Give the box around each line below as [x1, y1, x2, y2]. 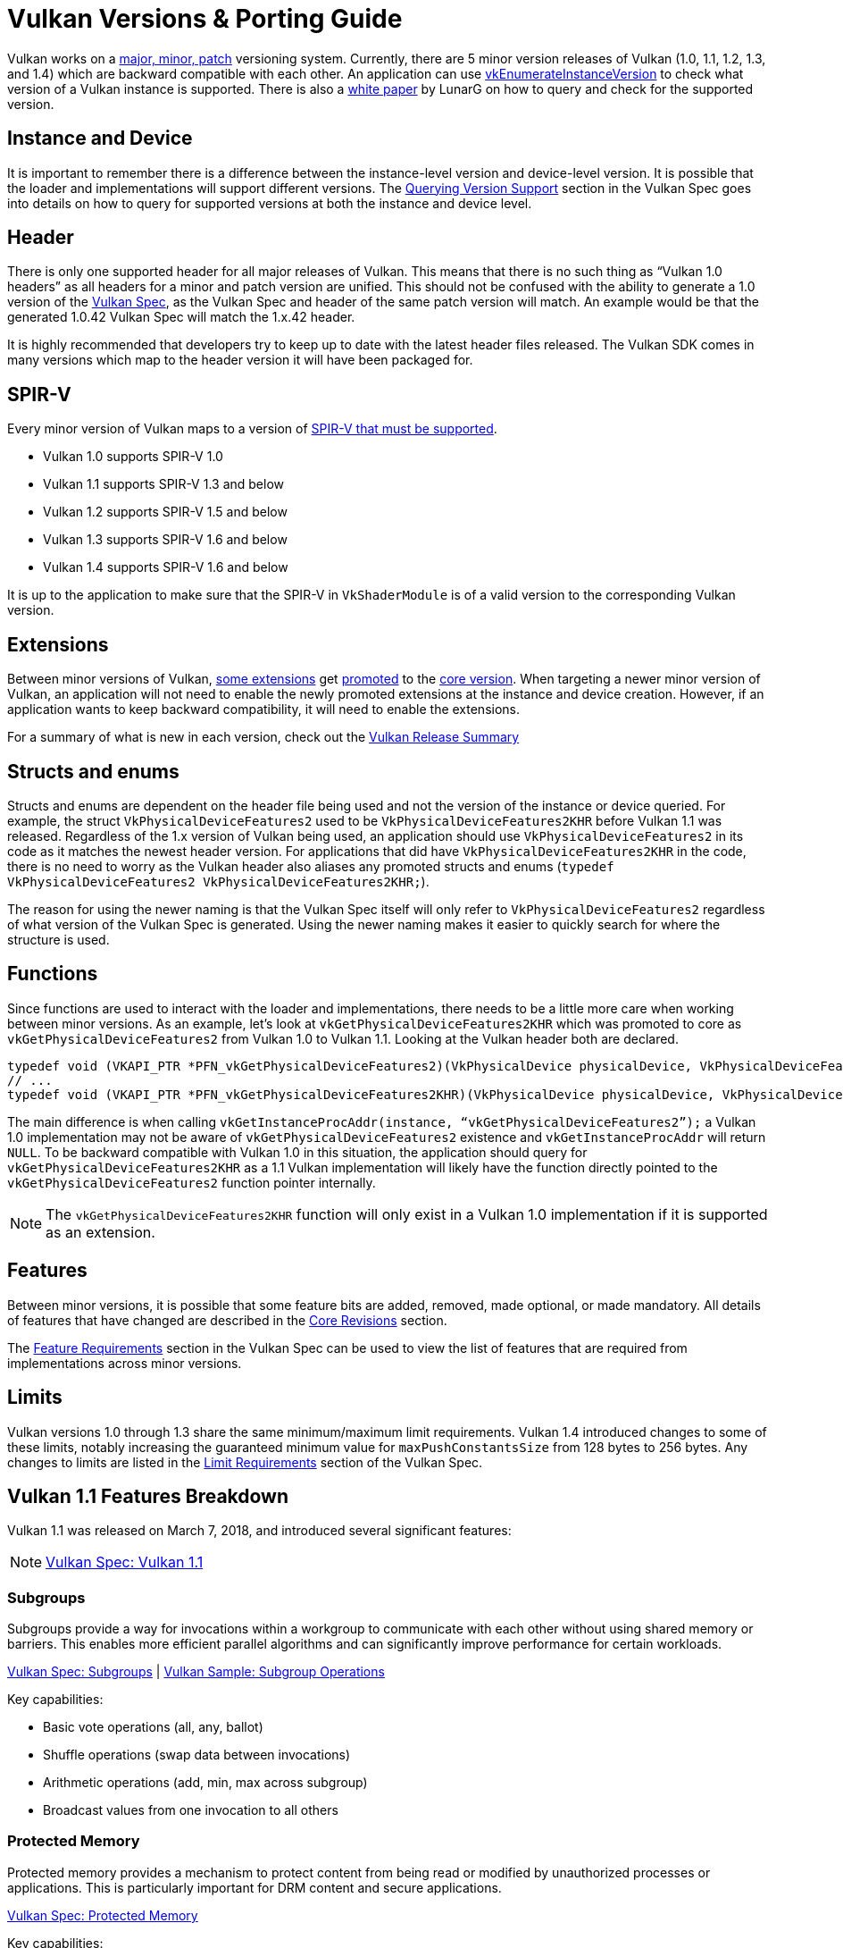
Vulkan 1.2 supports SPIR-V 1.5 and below [43, 504, 288, 520]
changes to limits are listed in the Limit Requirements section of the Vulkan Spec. [7, 1454, 483, 1470]
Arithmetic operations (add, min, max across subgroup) [43, 1775, 368, 1791]
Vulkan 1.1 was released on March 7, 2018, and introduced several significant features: [7, 1523, 512, 1539]
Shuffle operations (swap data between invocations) [43, 1747, 351, 1763]
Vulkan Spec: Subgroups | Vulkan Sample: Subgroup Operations [7, 1664, 385, 1680]
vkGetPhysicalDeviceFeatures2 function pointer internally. [7, 1174, 376, 1190]
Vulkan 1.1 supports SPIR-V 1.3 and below [43, 476, 285, 492]
